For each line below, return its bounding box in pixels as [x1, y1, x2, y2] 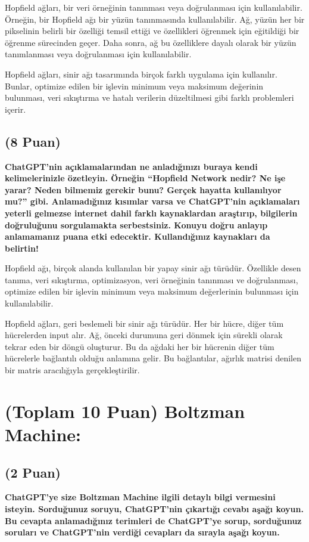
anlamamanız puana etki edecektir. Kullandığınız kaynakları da [5, 230, 270, 243]
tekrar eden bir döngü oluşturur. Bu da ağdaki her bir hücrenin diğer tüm [5, 340, 274, 352]
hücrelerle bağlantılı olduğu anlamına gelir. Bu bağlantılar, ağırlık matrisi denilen [5, 352, 301, 364]
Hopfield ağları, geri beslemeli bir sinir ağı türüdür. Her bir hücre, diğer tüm [5, 317, 284, 329]
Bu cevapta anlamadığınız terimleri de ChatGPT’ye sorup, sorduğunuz [5, 514, 302, 526]
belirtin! [5, 241, 39, 254]
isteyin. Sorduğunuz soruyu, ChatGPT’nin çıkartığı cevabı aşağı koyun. [5, 503, 304, 515]
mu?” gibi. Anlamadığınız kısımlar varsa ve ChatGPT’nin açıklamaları [5, 195, 300, 207]
